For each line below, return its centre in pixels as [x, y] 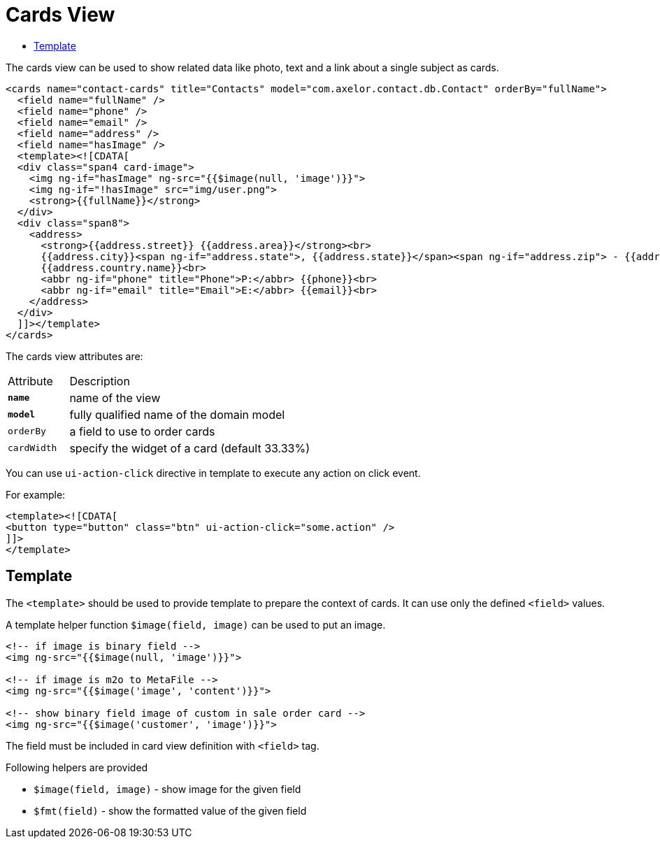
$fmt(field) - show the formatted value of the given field [170, 810]
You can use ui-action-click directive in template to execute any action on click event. [213, 473]
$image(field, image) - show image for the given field [167, 789]
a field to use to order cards [142, 431]
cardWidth [33, 448]
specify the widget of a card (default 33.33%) [190, 448]
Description [100, 381]
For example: [36, 494]
